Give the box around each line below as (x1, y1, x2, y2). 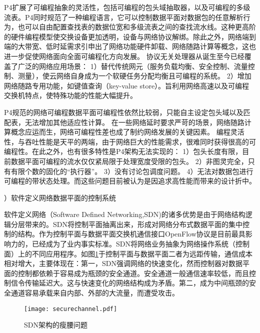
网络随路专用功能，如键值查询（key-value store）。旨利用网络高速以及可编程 (4, 80, 249, 90)
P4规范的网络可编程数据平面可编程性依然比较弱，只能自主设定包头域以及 (4, 106, 243, 117)
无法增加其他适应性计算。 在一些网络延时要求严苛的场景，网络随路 (24, 116, 244, 127)
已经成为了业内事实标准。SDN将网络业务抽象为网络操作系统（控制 (31, 238, 249, 249)
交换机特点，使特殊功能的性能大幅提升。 (4, 90, 137, 100)
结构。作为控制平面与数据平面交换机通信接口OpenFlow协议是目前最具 (17, 228, 245, 239)
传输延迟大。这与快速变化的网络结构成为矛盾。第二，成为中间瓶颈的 (24, 277, 249, 288)
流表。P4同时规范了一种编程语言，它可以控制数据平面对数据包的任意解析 (4, 11, 243, 22)
